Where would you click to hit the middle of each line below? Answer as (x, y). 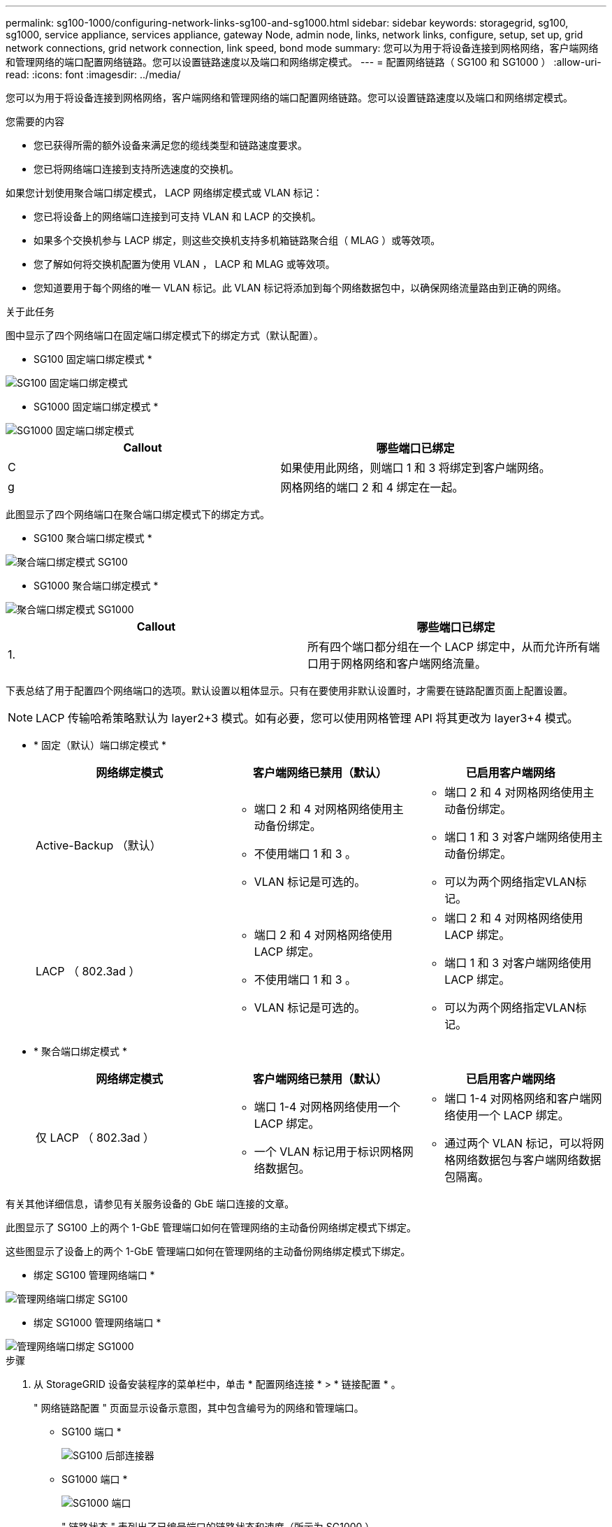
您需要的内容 (35, 121)
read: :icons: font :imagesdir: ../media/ (93, 74)
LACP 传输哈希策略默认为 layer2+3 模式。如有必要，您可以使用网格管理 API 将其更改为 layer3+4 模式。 (307, 718)
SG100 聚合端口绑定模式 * (93, 538)
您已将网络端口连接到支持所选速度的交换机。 (136, 169)
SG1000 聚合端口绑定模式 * (96, 586)
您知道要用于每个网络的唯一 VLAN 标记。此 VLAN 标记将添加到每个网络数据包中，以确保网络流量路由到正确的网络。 (300, 288)
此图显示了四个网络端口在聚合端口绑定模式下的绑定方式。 (138, 514)
